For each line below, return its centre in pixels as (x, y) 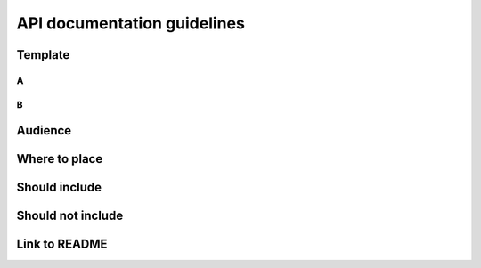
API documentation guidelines (130, 23)
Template (43, 55)
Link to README (62, 244)
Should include (59, 187)
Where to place (60, 159)
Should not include (70, 216)
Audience (44, 130)
